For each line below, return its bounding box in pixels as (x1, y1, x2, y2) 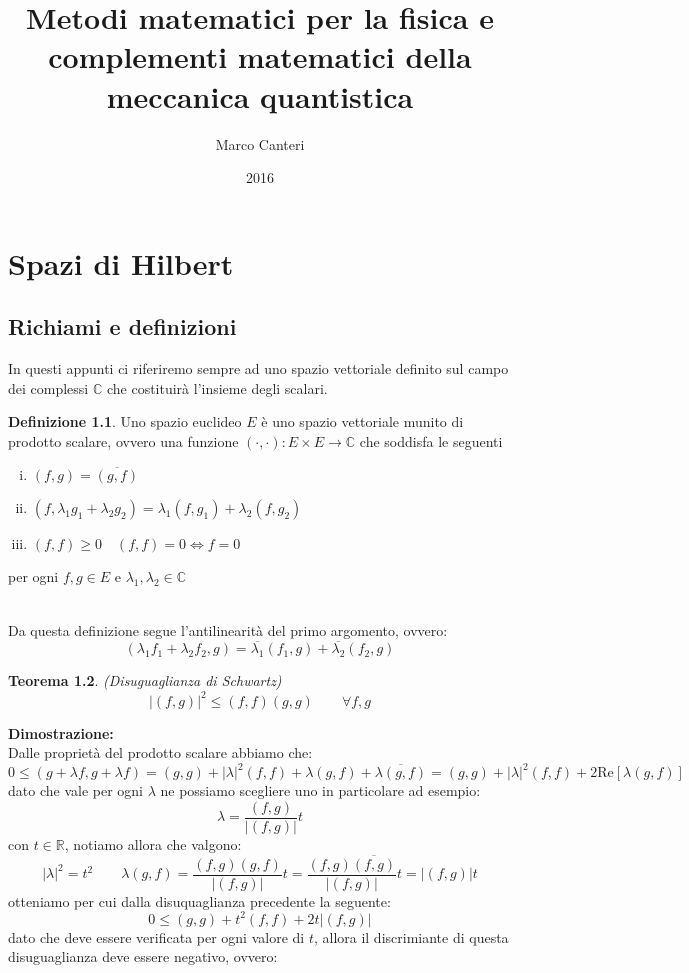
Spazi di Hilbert (8, 242, 234, 283)
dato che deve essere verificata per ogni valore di (8, 926, 305, 947)
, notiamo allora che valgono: (64, 833, 242, 854)
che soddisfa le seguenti (359, 430, 503, 451)
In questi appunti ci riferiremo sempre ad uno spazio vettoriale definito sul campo (8, 358, 509, 379)
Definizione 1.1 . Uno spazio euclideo (8, 411, 242, 432)
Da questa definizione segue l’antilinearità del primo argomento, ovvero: (8, 619, 448, 640)
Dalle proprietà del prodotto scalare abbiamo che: (8, 742, 313, 763)
